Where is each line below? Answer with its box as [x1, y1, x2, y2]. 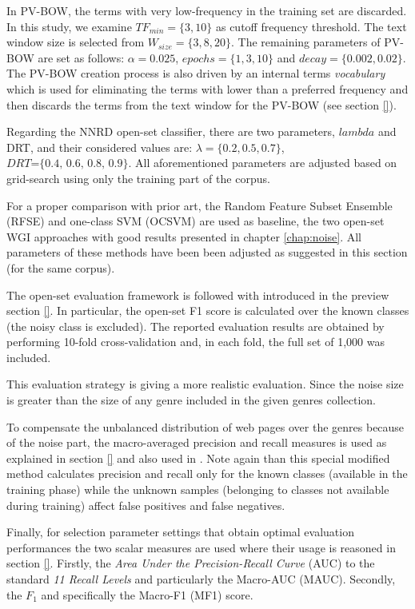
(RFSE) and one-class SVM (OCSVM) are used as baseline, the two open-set [6, 213, 385, 229]
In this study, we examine [6, 18, 132, 34]
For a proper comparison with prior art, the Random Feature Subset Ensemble [6, 197, 393, 213]
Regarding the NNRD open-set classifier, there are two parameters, [6, 123, 335, 140]
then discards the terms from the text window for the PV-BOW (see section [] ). [6, 96, 397, 113]
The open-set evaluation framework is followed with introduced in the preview [6, 286, 389, 303]
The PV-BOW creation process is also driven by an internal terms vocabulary [6, 65, 385, 82]
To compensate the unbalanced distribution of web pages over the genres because [6, 418, 405, 435]
